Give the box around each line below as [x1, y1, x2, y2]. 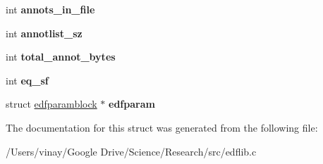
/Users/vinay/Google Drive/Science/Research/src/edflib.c [6, 144, 257, 158]
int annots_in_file [6, 2, 95, 16]
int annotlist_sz [6, 25, 83, 40]
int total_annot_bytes [6, 49, 116, 64]
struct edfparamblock [6, 96, 97, 111]
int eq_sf [6, 72, 49, 87]
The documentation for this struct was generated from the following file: [6, 120, 318, 134]
